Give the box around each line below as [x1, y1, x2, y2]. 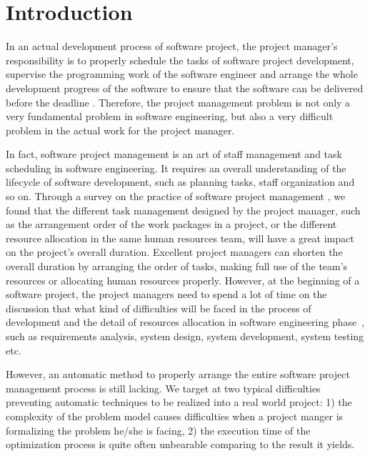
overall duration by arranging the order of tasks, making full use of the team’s [6, 259, 348, 274]
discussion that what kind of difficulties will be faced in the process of [6, 300, 311, 315]
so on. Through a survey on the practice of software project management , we [6, 189, 346, 204]
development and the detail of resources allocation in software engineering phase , [6, 314, 365, 329]
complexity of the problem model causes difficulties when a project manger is [6, 408, 344, 423]
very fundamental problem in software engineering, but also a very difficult [6, 109, 334, 124]
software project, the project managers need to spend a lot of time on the [6, 287, 327, 302]
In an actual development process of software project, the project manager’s [6, 39, 338, 54]
